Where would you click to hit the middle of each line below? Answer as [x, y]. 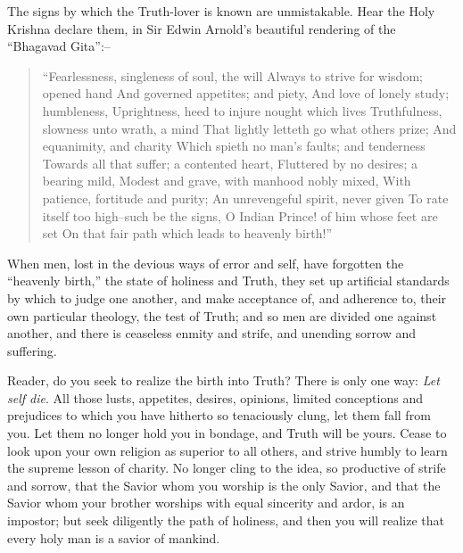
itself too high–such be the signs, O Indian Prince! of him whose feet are [240, 215]
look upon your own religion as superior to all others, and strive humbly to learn [227, 450]
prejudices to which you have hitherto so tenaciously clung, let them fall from [219, 415]
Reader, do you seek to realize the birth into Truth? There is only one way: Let [223, 380]
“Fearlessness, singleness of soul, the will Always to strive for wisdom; [232, 75]
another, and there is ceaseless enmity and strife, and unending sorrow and [211, 333]
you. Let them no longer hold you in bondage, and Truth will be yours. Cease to [227, 433]
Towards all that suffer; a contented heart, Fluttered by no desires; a [230, 163]
